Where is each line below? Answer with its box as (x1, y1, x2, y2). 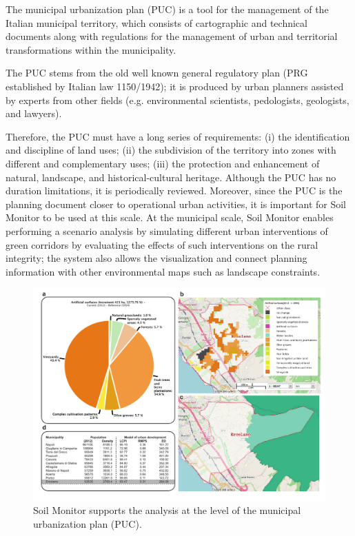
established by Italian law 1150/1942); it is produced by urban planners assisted (6, 79, 344, 93)
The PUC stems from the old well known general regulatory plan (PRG (6, 65, 308, 80)
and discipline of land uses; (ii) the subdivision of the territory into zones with (6, 143, 336, 157)
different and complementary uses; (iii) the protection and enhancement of (6, 156, 320, 170)
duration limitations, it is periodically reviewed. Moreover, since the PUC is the (6, 183, 343, 198)
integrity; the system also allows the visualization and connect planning (6, 251, 307, 265)
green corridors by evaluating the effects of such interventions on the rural (6, 237, 318, 251)
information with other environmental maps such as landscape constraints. (6, 264, 321, 278)
